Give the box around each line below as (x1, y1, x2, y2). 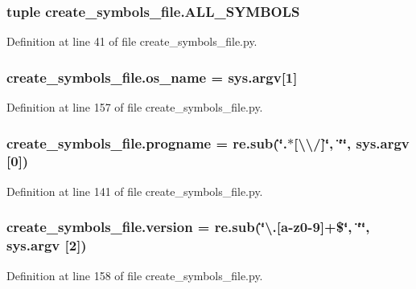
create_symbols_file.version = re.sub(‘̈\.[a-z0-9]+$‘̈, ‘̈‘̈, (6, 217, 370, 237)
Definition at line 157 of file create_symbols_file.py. (6, 99, 263, 116)
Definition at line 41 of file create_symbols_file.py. (6, 33, 257, 50)
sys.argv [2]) (6, 235, 87, 255)
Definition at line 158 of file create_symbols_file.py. (6, 267, 263, 283)
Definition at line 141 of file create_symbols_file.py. (6, 182, 263, 199)
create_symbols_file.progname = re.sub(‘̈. (6, 132, 288, 153)
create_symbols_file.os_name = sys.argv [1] (6, 67, 298, 87)
